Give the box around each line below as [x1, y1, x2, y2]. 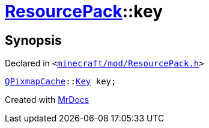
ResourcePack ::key [5, 1, 163, 22]
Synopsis [5, 32, 62, 48]
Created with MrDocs [5, 95, 89, 105]
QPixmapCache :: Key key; [5, 77, 117, 87]
